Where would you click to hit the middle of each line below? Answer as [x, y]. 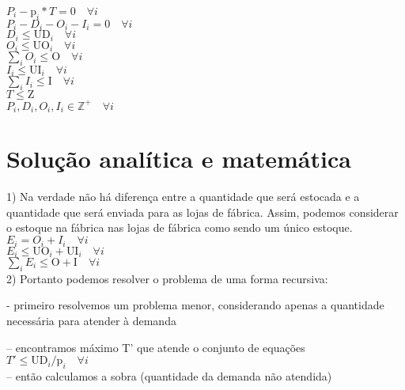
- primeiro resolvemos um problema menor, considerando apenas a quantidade [195, 305]
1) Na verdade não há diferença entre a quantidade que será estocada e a [183, 197]
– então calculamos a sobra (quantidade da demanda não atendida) [169, 375]
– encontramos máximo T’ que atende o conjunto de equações [156, 347]
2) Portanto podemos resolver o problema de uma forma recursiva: [167, 278]
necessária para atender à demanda [91, 320]
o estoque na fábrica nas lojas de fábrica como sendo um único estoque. [180, 227]
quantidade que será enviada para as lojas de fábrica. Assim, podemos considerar [202, 212]
